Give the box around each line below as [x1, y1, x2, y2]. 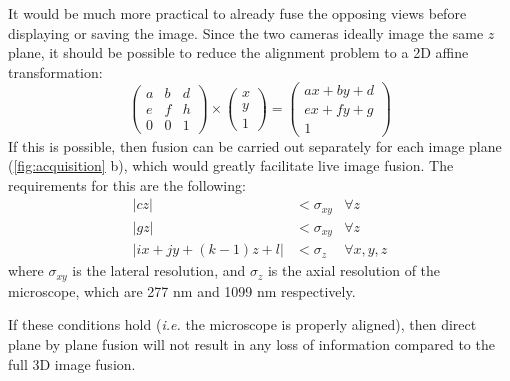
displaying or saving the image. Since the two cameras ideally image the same [8, 22, 484, 43]
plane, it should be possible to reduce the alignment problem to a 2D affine [8, 42, 469, 63]
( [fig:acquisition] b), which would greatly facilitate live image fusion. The [8, 155, 454, 176]
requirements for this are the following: [8, 174, 246, 195]
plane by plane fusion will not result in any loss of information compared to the [8, 333, 495, 354]
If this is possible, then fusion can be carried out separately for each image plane [8, 135, 502, 156]
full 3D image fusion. [8, 353, 136, 374]
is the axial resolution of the [267, 260, 441, 281]
